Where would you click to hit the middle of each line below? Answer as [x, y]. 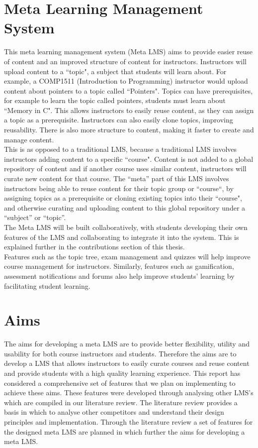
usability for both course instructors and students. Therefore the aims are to [120, 353]
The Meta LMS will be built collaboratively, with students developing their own [126, 227]
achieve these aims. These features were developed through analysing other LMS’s [129, 392]
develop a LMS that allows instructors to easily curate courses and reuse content [127, 363]
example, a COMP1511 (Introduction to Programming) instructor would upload [126, 81]
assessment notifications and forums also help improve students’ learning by [119, 276]
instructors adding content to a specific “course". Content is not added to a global [129, 159]
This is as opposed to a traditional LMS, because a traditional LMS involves [121, 149]
